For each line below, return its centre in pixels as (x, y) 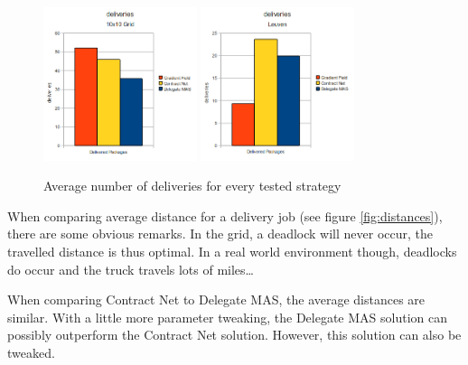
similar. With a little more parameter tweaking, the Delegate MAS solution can (227, 317)
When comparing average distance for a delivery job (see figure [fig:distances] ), (225, 215)
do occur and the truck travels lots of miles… (131, 269)
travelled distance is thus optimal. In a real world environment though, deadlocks (232, 251)
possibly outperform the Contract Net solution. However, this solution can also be (234, 335)
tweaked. (31, 352)
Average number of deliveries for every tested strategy (192, 186)
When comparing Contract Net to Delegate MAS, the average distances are (216, 299)
